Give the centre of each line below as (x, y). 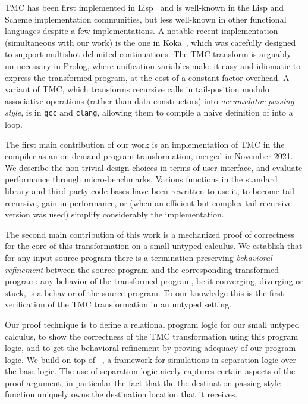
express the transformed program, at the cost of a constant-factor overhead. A (147, 77)
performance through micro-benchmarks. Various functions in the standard (141, 179)
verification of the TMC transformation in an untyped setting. (118, 304)
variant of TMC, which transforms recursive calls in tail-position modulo (137, 89)
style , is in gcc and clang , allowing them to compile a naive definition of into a (149, 112)
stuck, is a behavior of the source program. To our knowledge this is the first (144, 292)
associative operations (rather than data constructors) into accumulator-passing (150, 100)
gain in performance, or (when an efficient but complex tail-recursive (167, 202)
